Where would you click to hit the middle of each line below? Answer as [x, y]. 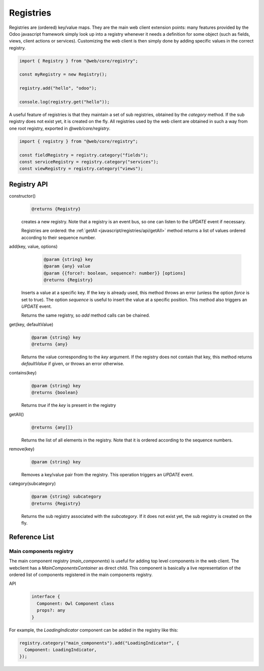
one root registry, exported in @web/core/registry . [60, 128]
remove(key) [22, 449]
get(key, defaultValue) [31, 324]
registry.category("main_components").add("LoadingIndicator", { [99, 643]
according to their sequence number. [59, 237]
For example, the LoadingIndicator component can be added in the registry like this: [94, 630]
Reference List [32, 537]
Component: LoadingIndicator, [61, 649]
